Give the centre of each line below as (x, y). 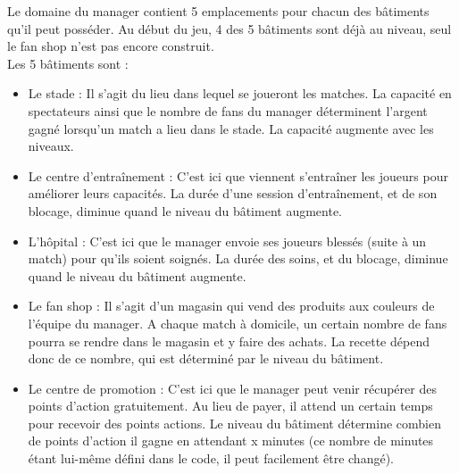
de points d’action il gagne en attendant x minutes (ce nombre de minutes (231, 441)
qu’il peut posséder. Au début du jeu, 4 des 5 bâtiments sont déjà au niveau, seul (229, 28)
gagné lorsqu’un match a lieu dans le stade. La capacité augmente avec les (231, 128)
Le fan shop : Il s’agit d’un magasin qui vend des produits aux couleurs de (231, 306)
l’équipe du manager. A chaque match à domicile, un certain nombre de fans (238, 323)
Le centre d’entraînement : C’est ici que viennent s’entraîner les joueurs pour (238, 175)
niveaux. (51, 146)
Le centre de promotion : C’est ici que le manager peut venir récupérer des (232, 388)
